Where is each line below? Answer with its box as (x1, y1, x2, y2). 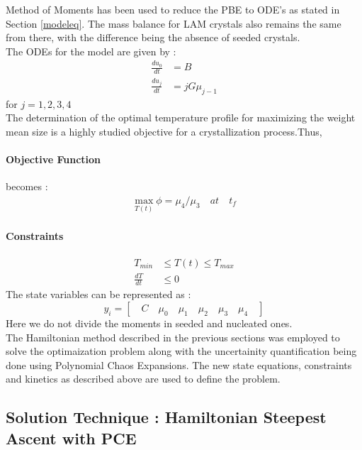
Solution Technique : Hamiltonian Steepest (6, 406, 327, 428)
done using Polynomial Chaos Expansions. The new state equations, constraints (6, 357, 352, 372)
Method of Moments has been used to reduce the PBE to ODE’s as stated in (6, 2, 340, 16)
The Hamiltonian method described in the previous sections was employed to (6, 329, 340, 344)
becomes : (6, 179, 48, 194)
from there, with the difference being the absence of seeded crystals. (6, 30, 300, 45)
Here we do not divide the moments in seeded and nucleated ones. (6, 315, 293, 330)
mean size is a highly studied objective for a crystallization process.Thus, (6, 124, 322, 138)
